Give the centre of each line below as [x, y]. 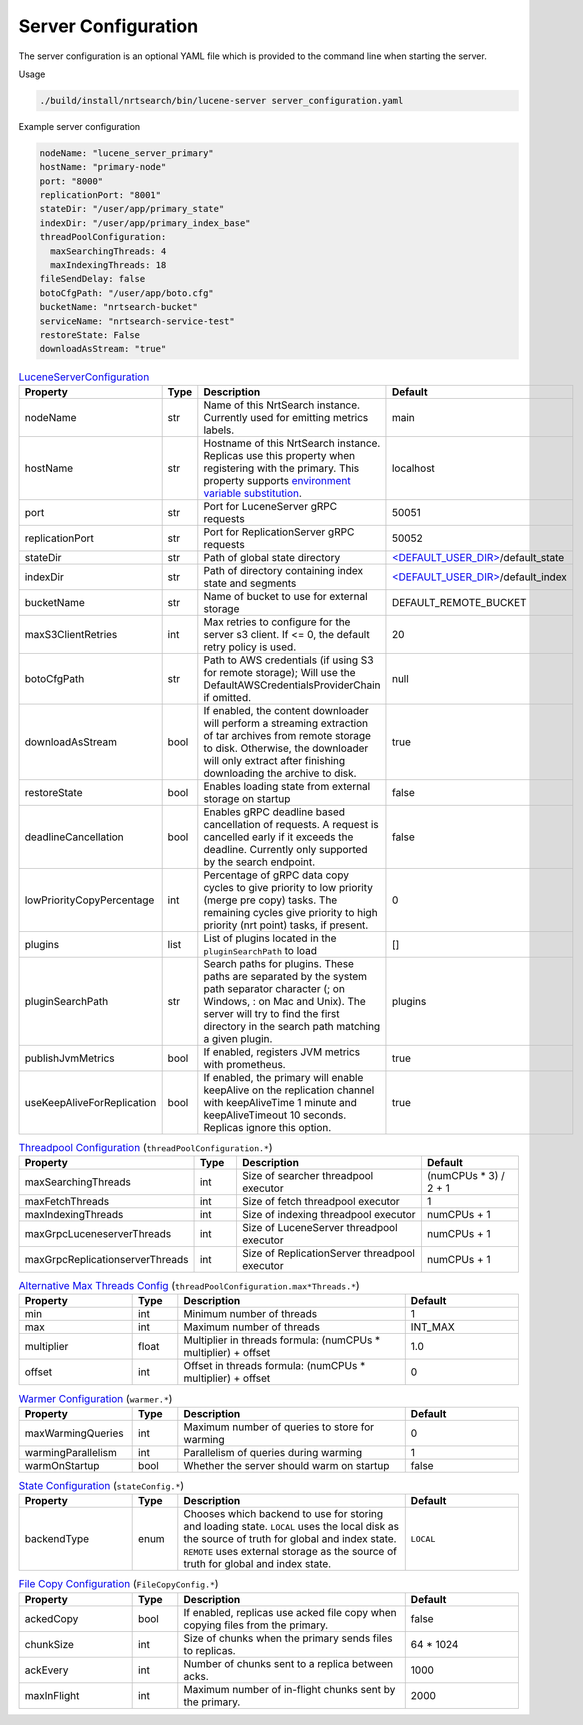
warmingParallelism [70, 1452]
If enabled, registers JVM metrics [282, 1052]
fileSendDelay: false [92, 279]
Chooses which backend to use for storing [283, 1514]
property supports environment [277, 480]
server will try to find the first [271, 1013]
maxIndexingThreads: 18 [108, 265]
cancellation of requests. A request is [291, 824]
